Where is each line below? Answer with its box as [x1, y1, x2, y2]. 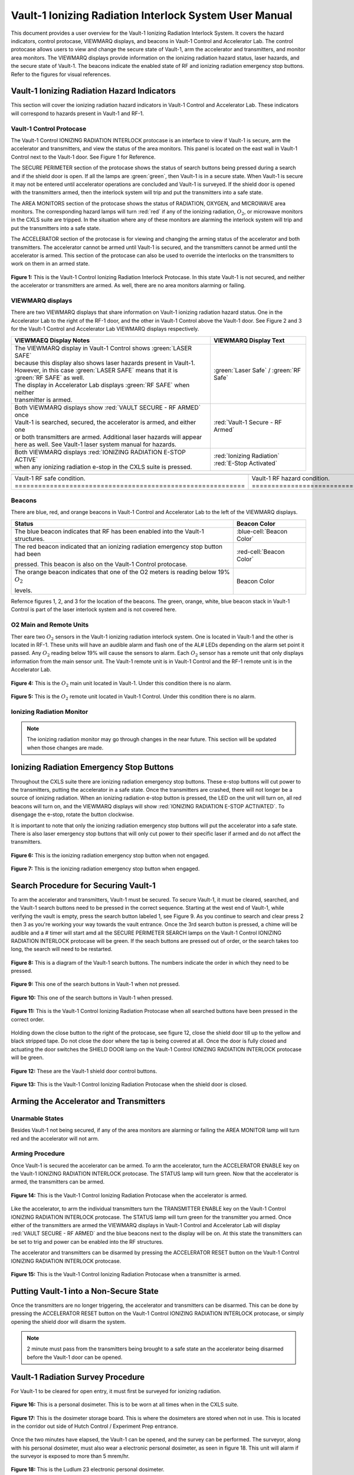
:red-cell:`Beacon [236, 548, 285, 556]
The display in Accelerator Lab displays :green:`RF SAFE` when [14, 381, 190, 389]
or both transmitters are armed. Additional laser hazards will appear [14, 432, 202, 441]
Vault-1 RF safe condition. [14, 474, 86, 482]
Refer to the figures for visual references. [11, 71, 112, 78]
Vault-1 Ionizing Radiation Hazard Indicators [11, 86, 176, 96]
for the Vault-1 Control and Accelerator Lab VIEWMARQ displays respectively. [11, 325, 199, 333]
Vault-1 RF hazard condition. [251, 474, 330, 482]
